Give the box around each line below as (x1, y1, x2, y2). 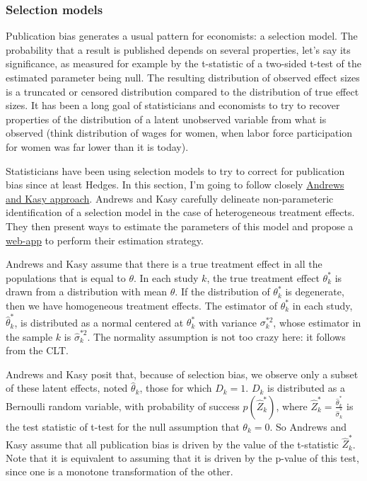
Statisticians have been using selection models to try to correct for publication (6, 163, 345, 178)
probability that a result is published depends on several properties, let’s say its (6, 42, 351, 57)
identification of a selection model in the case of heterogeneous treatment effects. (6, 205, 355, 220)
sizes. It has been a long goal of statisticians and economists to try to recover (6, 98, 340, 113)
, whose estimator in (273, 315, 361, 329)
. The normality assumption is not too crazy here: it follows (87, 329, 346, 344)
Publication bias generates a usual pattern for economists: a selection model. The (6, 28, 358, 43)
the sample (6, 329, 53, 344)
